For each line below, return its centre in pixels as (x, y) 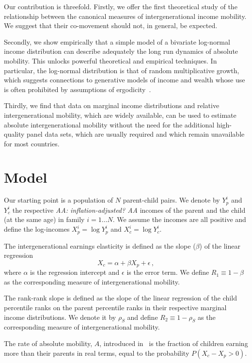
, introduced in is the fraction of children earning (174, 343)
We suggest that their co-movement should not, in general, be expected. (111, 25)
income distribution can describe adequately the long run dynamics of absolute (121, 51)
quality (14, 134)
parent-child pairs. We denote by (171, 200)
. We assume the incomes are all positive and (179, 219)
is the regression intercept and (75, 272)
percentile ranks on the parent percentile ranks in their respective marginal (115, 307)
